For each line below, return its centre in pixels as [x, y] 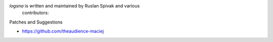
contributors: [35, 13]
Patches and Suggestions [36, 22]
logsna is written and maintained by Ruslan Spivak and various [75, 6]
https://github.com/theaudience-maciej [63, 31]
